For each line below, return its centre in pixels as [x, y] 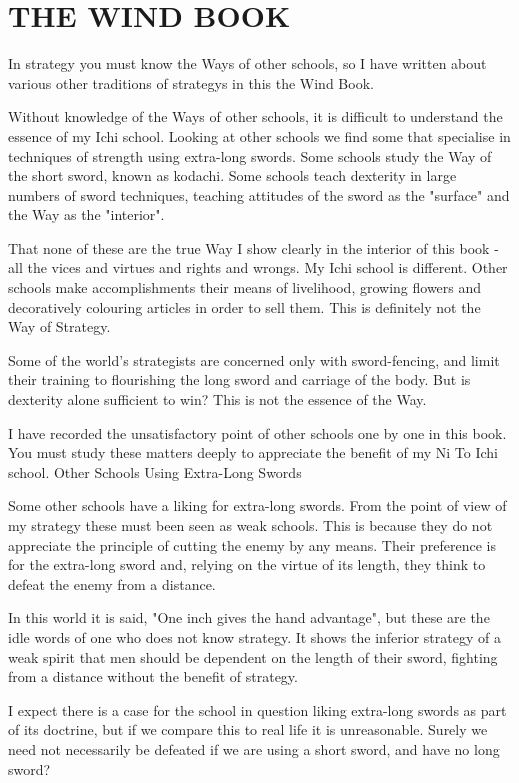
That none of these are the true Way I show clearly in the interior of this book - [253, 247]
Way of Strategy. [59, 326]
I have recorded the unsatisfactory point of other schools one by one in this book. [257, 432]
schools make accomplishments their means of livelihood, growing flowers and [245, 287]
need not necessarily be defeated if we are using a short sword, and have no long [254, 748]
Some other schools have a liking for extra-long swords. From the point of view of [257, 505]
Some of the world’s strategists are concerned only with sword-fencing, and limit [254, 359]
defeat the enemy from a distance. [112, 583]
